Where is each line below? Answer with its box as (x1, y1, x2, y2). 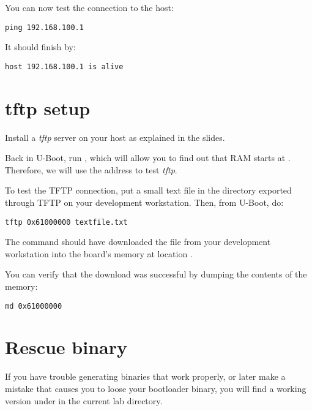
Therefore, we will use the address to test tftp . (5, 163, 177, 176)
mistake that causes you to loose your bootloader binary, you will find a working (5, 382, 306, 394)
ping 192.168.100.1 (5, 23, 84, 32)
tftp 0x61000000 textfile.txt (5, 217, 128, 227)
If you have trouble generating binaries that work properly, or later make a (5, 370, 286, 383)
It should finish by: (5, 40, 76, 53)
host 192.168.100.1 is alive (5, 62, 124, 71)
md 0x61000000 (5, 301, 62, 311)
